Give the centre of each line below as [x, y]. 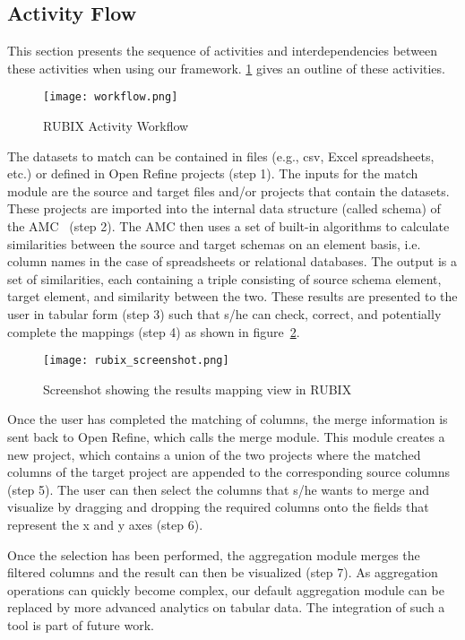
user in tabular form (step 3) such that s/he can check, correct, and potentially [224, 313]
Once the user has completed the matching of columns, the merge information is [228, 419]
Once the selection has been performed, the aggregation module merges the [214, 554]
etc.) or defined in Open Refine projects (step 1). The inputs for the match [213, 173]
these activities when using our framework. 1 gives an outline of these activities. [226, 68]
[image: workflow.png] [111, 97]
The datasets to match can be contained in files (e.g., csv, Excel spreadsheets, [221, 156]
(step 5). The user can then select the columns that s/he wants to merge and [219, 489]
